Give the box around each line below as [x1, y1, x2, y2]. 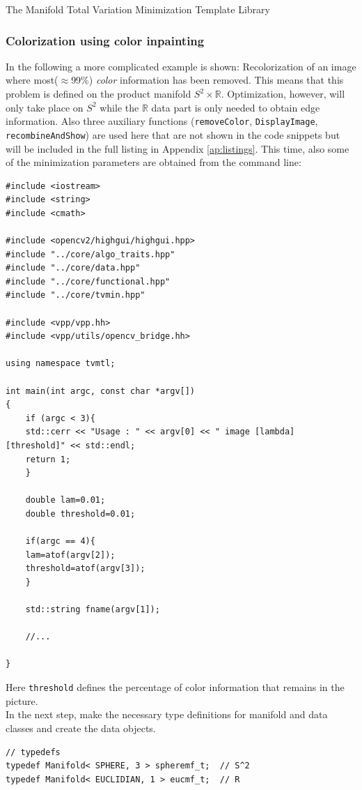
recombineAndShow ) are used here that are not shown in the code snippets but [6, 127, 340, 142]
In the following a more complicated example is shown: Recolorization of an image [6, 59, 356, 73]
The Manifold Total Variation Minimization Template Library [6, 2, 270, 16]
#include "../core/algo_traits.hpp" [6, 249, 175, 259]
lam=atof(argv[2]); [25, 549, 116, 560]
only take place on [6, 100, 84, 114]
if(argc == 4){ [25, 536, 95, 547]
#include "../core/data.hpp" [6, 263, 141, 273]
